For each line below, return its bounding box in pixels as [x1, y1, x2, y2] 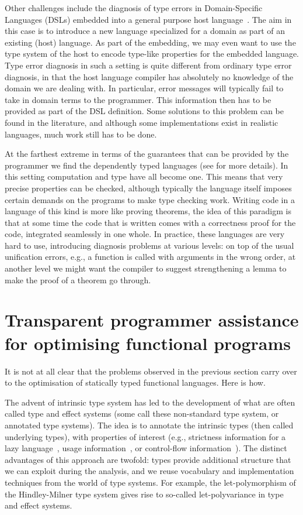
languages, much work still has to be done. [5, 128, 157, 140]
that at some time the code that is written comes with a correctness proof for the [5, 216, 296, 228]
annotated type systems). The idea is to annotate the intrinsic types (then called [5, 418, 294, 431]
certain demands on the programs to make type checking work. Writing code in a [5, 193, 295, 205]
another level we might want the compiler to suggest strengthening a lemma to [5, 262, 287, 274]
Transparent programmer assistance [5, 308, 299, 332]
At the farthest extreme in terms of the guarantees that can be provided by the [5, 147, 289, 160]
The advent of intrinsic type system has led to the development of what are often [5, 396, 295, 408]
